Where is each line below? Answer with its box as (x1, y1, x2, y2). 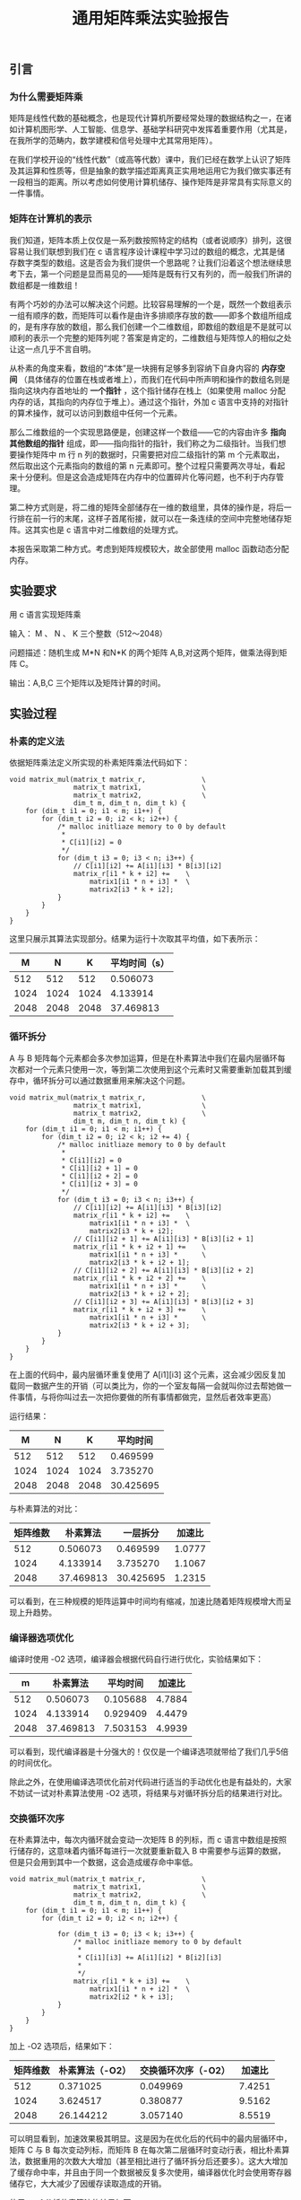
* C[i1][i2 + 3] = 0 (61, 1179, 139, 1188)
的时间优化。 (9, 1757, 56, 1768)
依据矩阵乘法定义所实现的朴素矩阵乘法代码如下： (9, 758, 190, 768)
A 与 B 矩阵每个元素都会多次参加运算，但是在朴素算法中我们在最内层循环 (9, 1052, 278, 1064)
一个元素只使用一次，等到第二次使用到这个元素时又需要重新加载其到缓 (32, 1064, 292, 1074)
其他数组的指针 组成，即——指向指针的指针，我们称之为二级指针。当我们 (9, 437, 279, 449)
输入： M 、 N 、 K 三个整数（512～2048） (9, 627, 168, 638)
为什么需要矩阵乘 (9, 91, 83, 103)
